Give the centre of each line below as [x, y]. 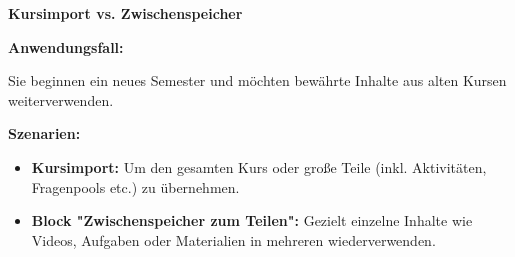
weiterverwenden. [61, 99]
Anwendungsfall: [66, 46]
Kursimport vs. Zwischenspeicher [125, 13]
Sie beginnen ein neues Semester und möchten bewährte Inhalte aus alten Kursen [257, 80]
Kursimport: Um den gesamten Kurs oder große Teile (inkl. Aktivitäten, [259, 166]
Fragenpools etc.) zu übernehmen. [135, 186]
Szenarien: [44, 133]
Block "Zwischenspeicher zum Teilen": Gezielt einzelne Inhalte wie [252, 220]
